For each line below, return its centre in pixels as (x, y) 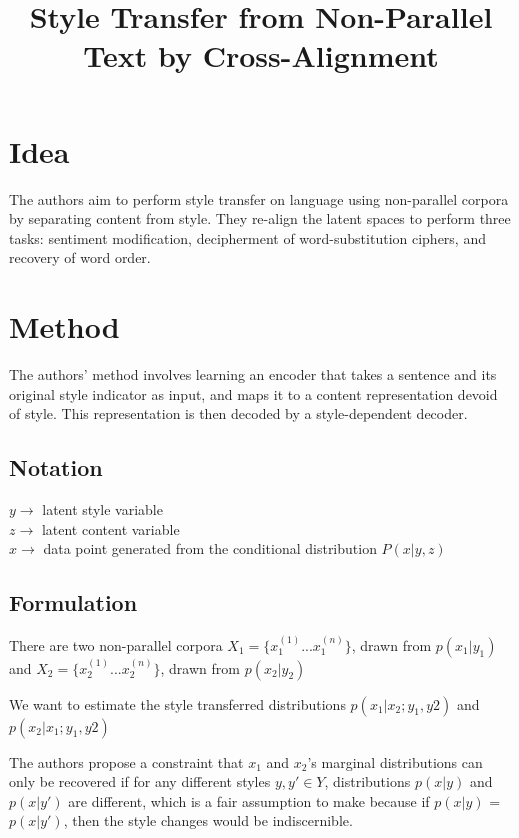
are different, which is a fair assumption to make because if (249, 800)
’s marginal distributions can (395, 761)
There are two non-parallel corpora (116, 644)
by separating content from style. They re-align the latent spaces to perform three (260, 218)
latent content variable (110, 528)
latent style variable (102, 508)
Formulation (73, 602)
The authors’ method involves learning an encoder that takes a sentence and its (253, 374)
